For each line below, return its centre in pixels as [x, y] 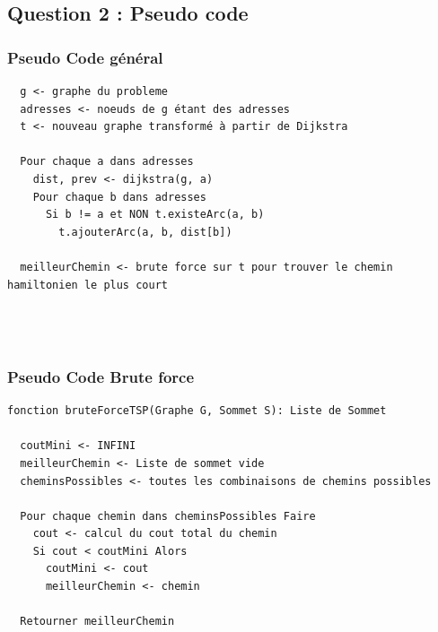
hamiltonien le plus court [88, 285]
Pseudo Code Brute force [101, 376]
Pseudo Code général [85, 57]
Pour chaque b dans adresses [119, 197]
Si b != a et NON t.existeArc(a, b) [155, 215]
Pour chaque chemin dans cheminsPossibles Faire [168, 516]
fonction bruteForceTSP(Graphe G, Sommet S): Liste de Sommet [197, 411]
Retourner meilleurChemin [97, 622]
